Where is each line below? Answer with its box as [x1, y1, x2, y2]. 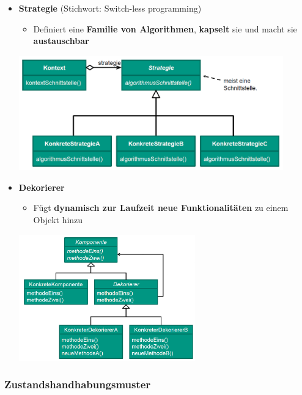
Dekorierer [18, 180, 65, 193]
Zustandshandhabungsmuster [4, 377, 151, 392]
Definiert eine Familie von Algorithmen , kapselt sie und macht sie [33, 22, 297, 35]
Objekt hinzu [33, 213, 83, 226]
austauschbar [33, 34, 89, 47]
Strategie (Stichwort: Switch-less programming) [18, 2, 202, 14]
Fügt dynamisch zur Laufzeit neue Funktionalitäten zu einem [33, 201, 289, 214]
